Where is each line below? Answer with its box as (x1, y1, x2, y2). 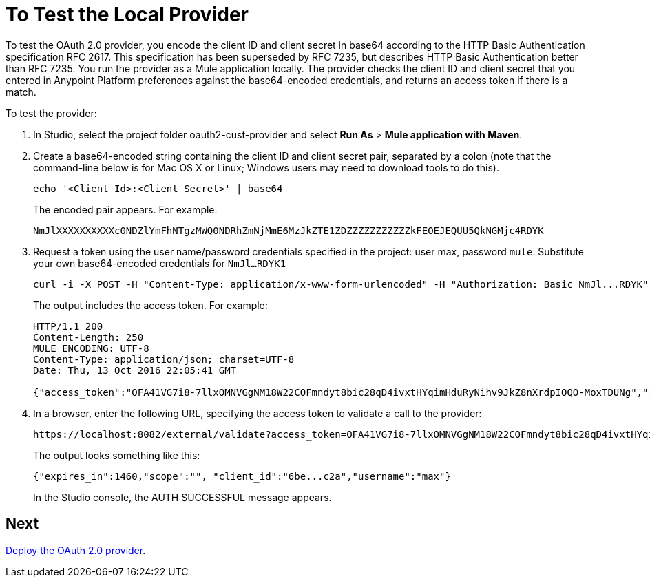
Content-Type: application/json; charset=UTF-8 (33, 353, 295, 365)
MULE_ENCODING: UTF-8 (33, 342, 149, 354)
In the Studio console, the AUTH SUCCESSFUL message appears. (33, 491, 332, 503)
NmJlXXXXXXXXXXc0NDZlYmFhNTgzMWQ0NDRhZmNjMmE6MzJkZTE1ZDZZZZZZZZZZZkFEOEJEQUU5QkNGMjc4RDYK (33, 224, 544, 236)
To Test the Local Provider (6, 3, 249, 26)
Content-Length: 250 (33, 331, 144, 343)
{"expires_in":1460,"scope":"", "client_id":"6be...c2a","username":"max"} (33, 470, 451, 482)
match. (6, 85, 36, 98)
